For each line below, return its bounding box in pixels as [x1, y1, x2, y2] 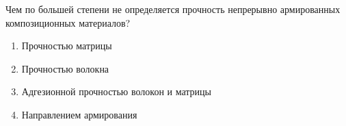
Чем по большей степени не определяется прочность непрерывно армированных [5, 2, 341, 16]
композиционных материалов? [5, 15, 131, 29]
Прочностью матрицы [21, 38, 112, 53]
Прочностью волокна [21, 61, 109, 75]
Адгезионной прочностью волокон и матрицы [21, 84, 211, 99]
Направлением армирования [21, 107, 137, 121]
